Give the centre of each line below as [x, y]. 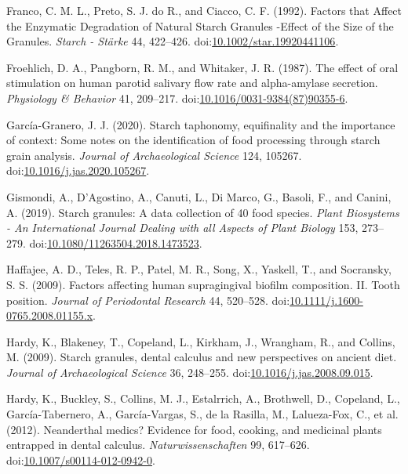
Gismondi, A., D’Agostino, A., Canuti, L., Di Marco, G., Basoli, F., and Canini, [199, 196]
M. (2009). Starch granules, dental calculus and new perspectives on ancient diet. [202, 357]
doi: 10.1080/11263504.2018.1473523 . [116, 242]
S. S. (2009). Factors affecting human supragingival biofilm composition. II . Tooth [203, 284]
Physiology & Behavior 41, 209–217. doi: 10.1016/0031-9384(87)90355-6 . [177, 98]
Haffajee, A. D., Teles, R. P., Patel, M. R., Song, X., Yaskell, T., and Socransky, [199, 269]
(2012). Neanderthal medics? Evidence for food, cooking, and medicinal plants [194, 429]
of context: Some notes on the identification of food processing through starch [193, 140]
